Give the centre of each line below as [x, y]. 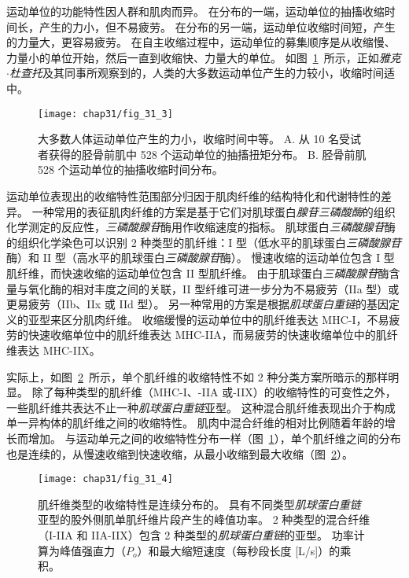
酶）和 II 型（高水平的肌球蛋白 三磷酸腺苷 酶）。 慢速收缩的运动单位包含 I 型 [201, 258]
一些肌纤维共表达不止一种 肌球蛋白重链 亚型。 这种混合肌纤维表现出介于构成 [201, 407]
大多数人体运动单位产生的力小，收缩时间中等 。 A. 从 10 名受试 [200, 139]
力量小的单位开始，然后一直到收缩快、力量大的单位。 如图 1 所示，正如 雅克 [204, 57]
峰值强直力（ [92, 550]
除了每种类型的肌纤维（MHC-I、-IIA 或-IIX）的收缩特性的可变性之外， [214, 392]
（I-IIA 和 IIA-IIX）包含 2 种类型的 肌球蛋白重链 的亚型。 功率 [196, 534]
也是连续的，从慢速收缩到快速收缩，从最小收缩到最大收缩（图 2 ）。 [180, 453]
